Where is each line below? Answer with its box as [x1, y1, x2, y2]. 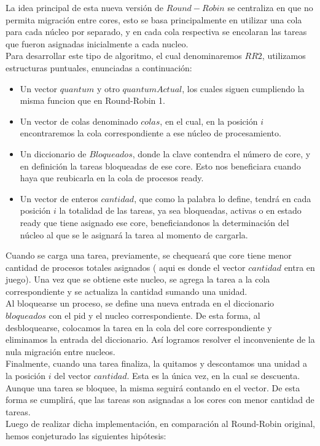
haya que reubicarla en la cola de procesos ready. [20, 171, 204, 184]
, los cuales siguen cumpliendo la [182, 82, 305, 95]
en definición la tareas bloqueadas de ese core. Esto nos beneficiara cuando [20, 159, 301, 172]
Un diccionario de [20, 147, 87, 160]
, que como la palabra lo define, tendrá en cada [134, 192, 311, 205]
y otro [96, 82, 120, 95]
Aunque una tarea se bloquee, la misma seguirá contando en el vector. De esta [6, 381, 300, 394]
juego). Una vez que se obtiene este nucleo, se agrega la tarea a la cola [6, 273, 270, 286]
